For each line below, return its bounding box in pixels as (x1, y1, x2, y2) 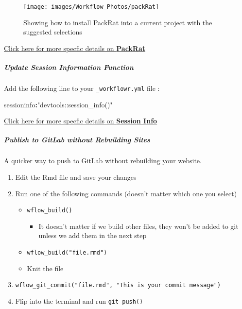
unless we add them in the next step (38, 230, 147, 240)
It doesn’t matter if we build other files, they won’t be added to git (38, 221, 239, 231)
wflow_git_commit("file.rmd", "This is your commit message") (15, 282, 221, 289)
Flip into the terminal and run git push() (15, 295, 143, 306)
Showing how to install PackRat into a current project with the (23, 17, 212, 27)
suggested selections (23, 27, 82, 37)
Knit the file (27, 263, 64, 273)
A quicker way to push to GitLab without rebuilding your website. (4, 155, 202, 166)
